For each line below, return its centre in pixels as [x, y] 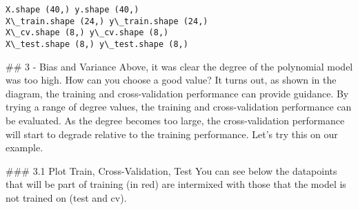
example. [24, 147]
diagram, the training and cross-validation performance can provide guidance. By [177, 93]
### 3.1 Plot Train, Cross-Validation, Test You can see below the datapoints [171, 170]
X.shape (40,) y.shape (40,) [72, 10]
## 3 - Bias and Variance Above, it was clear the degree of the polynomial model [179, 66]
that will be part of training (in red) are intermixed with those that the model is [176, 184]
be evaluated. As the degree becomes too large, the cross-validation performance [175, 120]
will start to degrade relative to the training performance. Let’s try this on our [172, 134]
